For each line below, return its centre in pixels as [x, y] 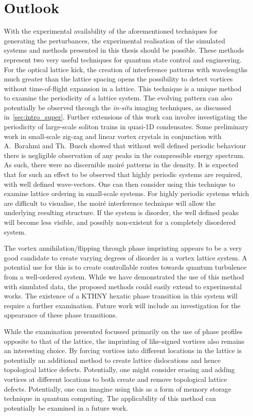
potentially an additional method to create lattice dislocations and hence [112, 360]
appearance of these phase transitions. [61, 315]
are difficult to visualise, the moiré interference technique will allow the [110, 203]
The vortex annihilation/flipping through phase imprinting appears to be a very [123, 248]
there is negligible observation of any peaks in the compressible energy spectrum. [125, 155]
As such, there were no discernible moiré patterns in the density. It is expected [121, 165]
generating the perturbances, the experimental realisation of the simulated [115, 40]
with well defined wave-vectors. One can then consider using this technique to [120, 184]
